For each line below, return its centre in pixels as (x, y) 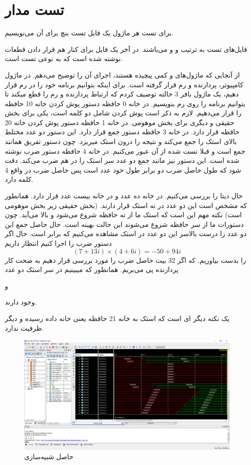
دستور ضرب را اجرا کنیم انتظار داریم (58, 243)
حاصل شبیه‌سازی (49, 457)
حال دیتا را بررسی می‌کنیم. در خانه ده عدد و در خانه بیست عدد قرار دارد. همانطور (124, 196)
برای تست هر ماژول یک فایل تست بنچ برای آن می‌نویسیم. (89, 33)
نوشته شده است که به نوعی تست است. (64, 58)
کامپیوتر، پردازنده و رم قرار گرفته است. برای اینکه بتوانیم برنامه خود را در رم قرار (124, 84)
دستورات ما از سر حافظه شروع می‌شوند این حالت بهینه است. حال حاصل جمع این (125, 224)
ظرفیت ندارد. (24, 328)
